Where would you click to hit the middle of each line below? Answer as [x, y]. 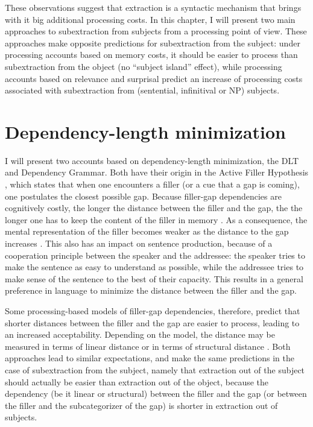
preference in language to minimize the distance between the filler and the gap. [151, 290]
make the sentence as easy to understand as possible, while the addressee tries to [154, 267]
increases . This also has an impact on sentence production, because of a [139, 243]
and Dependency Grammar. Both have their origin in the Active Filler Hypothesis [157, 172]
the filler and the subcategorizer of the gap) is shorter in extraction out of [141, 405]
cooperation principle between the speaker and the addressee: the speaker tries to [155, 255]
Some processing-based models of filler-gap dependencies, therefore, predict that [153, 311]
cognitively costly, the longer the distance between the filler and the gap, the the [154, 208]
